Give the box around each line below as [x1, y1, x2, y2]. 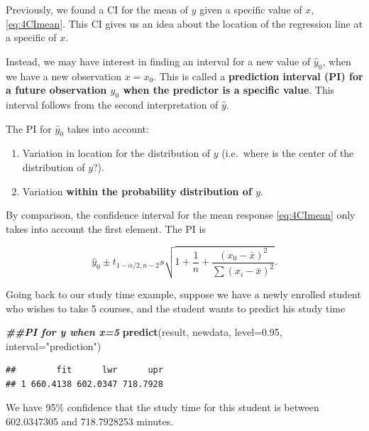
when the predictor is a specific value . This [123, 82, 335, 97]
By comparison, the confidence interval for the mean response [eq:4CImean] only [6, 207, 356, 222]
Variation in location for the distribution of [22, 146, 211, 160]
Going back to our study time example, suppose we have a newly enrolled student [6, 286, 361, 301]
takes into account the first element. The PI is [6, 221, 206, 236]
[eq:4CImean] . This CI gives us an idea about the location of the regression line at [6, 16, 363, 31]
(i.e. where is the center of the [221, 146, 354, 160]
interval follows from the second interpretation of [6, 97, 219, 111]
